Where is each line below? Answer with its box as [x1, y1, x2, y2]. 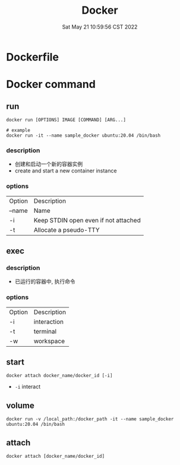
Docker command [6, 78, 96, 91]
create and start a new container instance [14, 167, 117, 174]
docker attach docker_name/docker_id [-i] [6, 373, 113, 379]
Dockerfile [6, 50, 59, 64]
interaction [33, 318, 64, 326]
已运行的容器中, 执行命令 [14, 278, 75, 285]
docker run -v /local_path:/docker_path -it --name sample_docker [6, 416, 174, 422]
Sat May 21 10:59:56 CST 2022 [62, 23, 138, 30]
